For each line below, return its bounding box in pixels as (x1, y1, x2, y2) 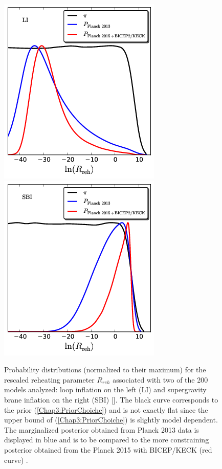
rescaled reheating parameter (4, 374, 95, 385)
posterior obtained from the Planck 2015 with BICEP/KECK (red (4, 444, 212, 455)
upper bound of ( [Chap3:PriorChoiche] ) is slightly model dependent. (4, 414, 218, 425)
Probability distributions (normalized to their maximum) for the (4, 364, 206, 375)
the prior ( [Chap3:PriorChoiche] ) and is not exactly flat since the (4, 404, 208, 415)
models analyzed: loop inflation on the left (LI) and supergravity (4, 384, 207, 395)
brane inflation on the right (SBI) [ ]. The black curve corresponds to (4, 394, 218, 405)
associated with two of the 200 (113, 374, 208, 385)
